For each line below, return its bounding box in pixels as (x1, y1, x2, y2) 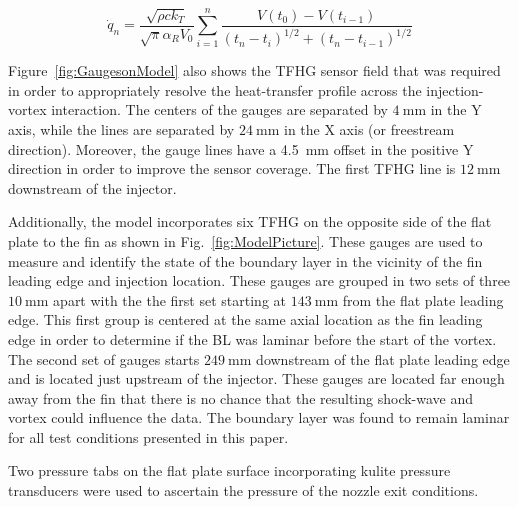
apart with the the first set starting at (53, 289, 287, 310)
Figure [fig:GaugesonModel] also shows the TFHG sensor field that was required (8, 60, 501, 81)
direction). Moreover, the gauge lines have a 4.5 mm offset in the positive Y (8, 138, 474, 159)
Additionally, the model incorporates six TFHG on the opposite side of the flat (8, 211, 492, 232)
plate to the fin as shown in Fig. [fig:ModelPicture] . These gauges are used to (8, 230, 483, 251)
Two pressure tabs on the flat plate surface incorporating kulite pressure (8, 460, 451, 481)
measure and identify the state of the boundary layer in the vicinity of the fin (8, 250, 483, 271)
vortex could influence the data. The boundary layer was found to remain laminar (8, 407, 510, 428)
